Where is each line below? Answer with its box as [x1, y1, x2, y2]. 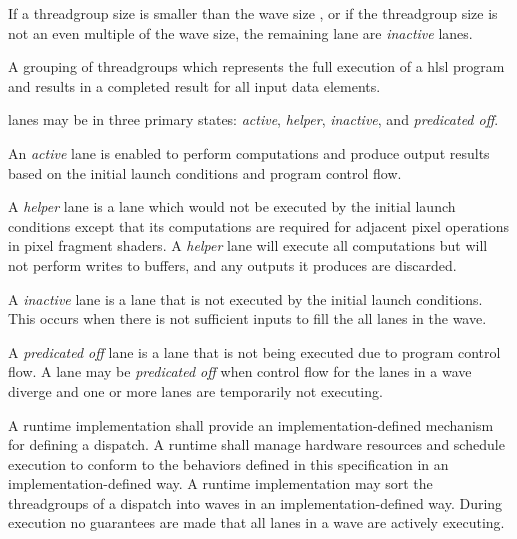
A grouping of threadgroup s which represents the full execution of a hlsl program [8, 56, 505, 77]
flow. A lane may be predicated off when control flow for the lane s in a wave [8, 361, 472, 382]
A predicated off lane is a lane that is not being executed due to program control [8, 341, 501, 362]
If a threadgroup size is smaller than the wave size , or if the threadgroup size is [8, 3, 498, 23]
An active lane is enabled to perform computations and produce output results [8, 142, 490, 163]
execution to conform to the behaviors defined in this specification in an [8, 453, 449, 474]
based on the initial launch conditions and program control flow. [8, 162, 402, 183]
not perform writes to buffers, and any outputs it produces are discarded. [8, 254, 457, 275]
